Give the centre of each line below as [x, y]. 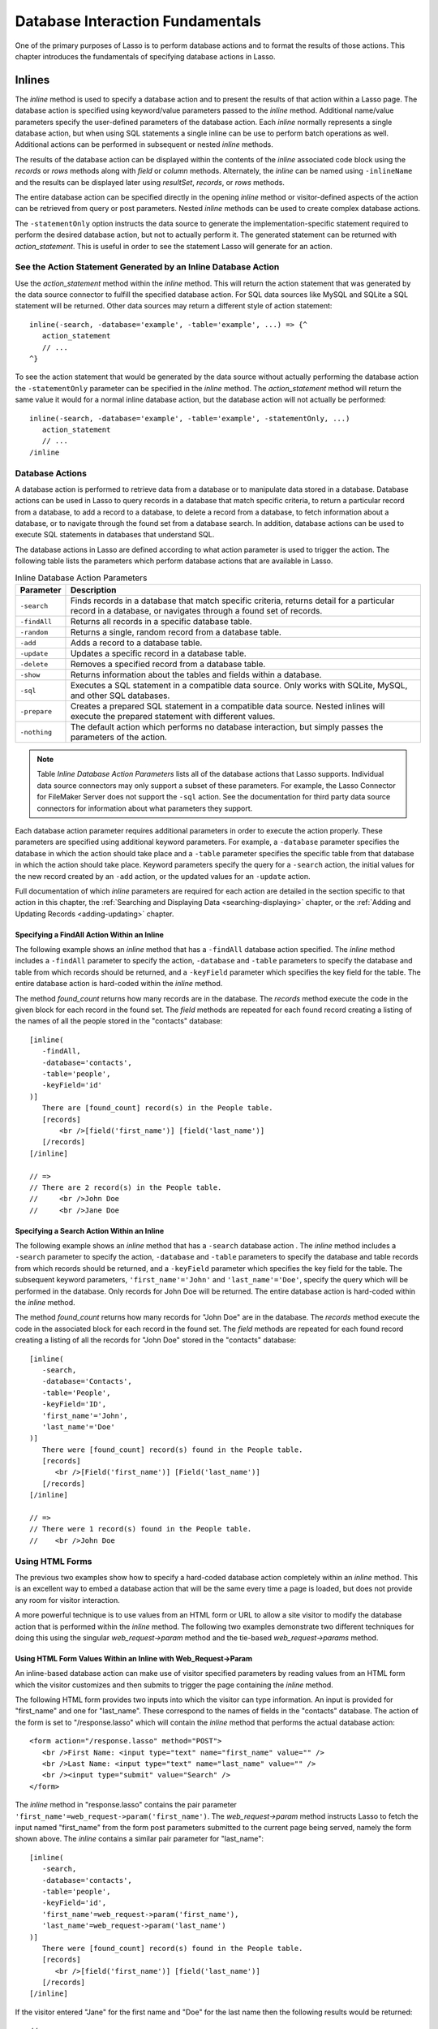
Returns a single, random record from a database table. [176, 632]
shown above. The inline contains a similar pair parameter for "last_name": [139, 1839]
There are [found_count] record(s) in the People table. [157, 1108]
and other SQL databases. [120, 696]
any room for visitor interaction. [68, 1600]
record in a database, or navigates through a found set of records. [196, 611]
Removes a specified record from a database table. [168, 664]
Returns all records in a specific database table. [161, 621]
